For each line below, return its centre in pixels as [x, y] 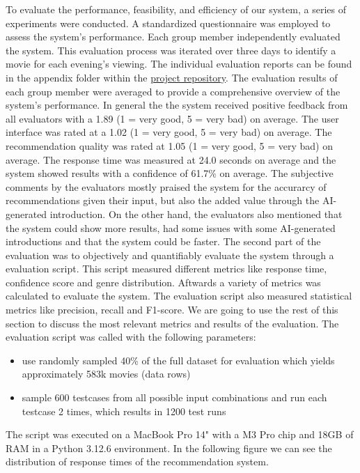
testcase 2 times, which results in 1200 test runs [124, 411]
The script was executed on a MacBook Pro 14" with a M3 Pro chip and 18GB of [180, 434]
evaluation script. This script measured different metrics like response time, [166, 269]
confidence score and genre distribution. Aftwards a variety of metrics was [163, 282]
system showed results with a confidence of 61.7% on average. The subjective [170, 173]
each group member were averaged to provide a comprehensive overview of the [173, 91]
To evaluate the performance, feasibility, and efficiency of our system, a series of [176, 9]
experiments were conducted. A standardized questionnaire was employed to [168, 23]
